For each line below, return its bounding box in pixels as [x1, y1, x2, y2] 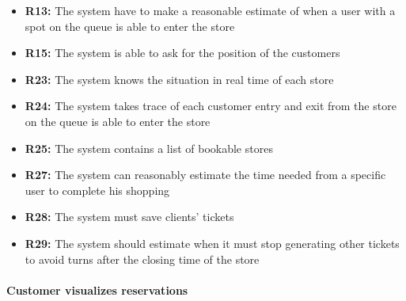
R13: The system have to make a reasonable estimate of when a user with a [25, 2, 396, 18]
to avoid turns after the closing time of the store [25, 250, 260, 267]
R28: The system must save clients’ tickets [25, 208, 234, 225]
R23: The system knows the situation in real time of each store [25, 70, 334, 87]
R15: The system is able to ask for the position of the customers [25, 44, 340, 61]
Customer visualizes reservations [6, 281, 188, 298]
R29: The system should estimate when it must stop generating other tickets [25, 234, 400, 251]
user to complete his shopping [25, 181, 170, 198]
